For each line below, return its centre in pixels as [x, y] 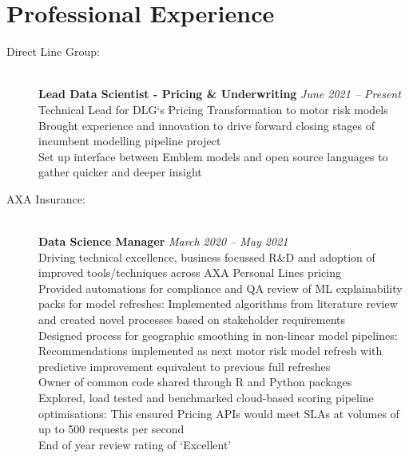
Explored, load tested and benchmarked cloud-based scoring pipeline [206, 397]
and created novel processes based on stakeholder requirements [192, 320]
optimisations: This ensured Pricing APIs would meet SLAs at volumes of [219, 413]
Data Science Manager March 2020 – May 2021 [163, 241]
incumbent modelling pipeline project [130, 141]
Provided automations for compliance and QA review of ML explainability [220, 288]
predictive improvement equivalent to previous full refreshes [185, 366]
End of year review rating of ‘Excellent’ [135, 444]
